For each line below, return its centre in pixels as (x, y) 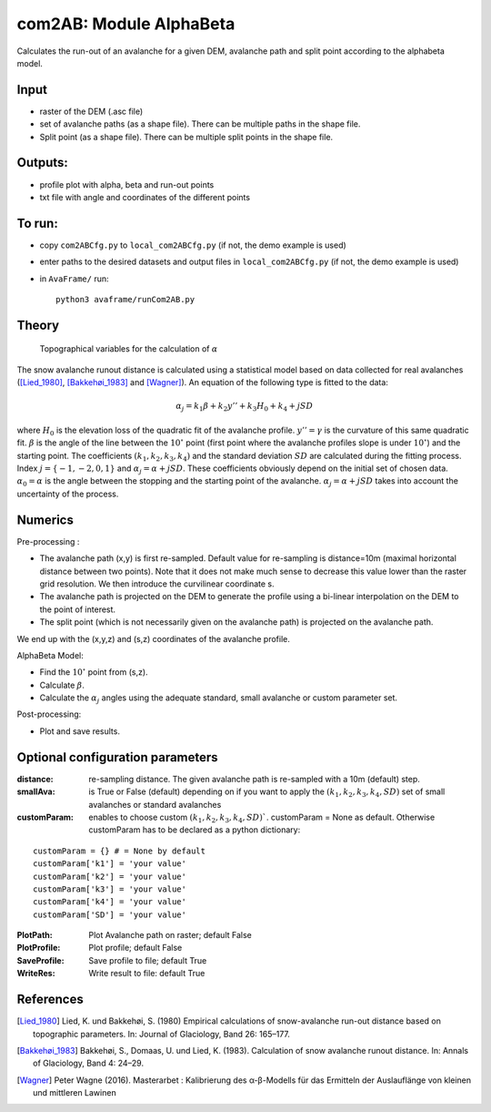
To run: (37, 223)
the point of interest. (78, 609)
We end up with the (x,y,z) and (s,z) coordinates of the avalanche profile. (154, 638)
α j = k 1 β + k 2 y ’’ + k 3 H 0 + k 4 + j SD (245, 407)
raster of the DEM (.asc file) (91, 111)
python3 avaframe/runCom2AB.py (125, 299)
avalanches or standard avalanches (155, 804)
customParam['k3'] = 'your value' (110, 889)
